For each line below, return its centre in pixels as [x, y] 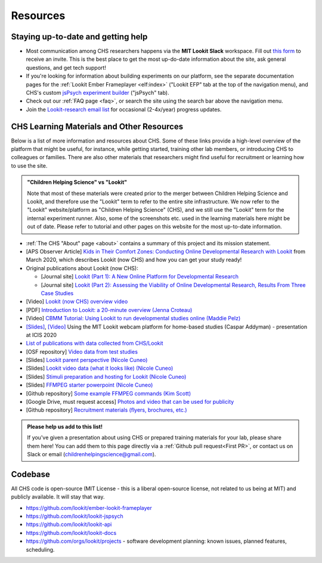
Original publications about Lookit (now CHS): [82, 268]
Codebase [31, 474]
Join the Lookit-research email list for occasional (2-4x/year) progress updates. [124, 109]
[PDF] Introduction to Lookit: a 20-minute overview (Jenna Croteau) [109, 310]
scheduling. [40, 549]
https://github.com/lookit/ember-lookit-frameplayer [89, 508]
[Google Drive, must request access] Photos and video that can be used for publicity [130, 402]
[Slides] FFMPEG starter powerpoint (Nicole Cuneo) [89, 385]
